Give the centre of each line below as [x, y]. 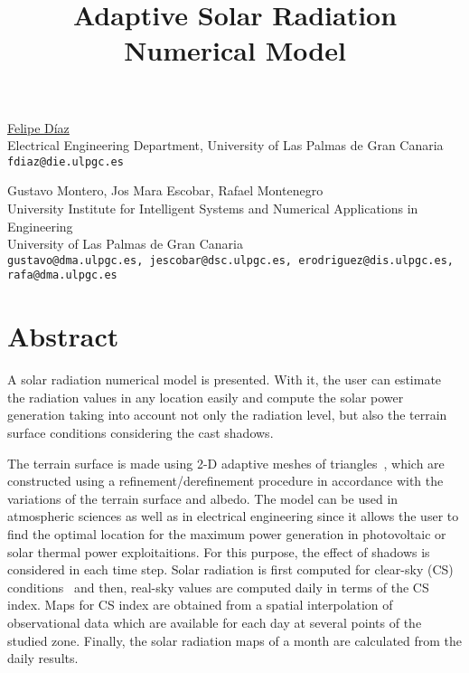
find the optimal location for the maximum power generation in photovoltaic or [227, 533]
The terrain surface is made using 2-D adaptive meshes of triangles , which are [226, 463]
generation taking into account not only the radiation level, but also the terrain [227, 415]
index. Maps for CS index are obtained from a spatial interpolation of [200, 605]
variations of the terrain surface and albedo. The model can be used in [203, 498]
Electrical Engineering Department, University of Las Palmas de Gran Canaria [225, 145]
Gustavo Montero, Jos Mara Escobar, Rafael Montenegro [165, 190]
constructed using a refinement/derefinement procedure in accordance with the [225, 481]
